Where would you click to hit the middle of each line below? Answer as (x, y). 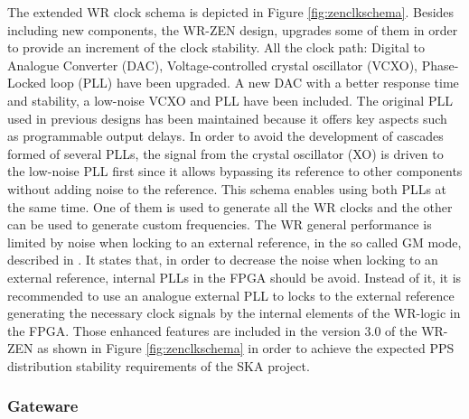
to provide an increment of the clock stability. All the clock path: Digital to (216, 47)
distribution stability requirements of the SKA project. (159, 365)
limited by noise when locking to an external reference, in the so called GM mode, (234, 242)
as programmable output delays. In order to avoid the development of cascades (225, 136)
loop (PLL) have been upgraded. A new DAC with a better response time (254, 83)
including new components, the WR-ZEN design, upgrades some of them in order (233, 29)
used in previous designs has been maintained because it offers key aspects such (227, 118)
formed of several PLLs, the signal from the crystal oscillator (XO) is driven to (225, 153)
